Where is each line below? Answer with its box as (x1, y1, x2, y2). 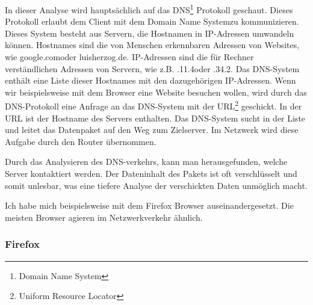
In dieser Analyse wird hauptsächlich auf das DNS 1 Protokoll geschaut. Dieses (5, 2, 293, 16)
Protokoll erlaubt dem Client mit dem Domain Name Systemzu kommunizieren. (5, 15, 299, 28)
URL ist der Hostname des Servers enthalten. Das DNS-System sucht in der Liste (5, 111, 306, 124)
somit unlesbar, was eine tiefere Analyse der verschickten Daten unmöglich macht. (5, 179, 308, 191)
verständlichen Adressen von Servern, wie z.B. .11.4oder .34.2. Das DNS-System (5, 62, 300, 75)
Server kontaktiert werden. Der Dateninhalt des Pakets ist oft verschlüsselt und (5, 167, 297, 180)
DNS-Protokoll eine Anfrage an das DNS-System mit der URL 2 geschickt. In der (5, 98, 302, 112)
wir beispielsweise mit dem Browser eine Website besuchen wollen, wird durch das (5, 85, 307, 98)
